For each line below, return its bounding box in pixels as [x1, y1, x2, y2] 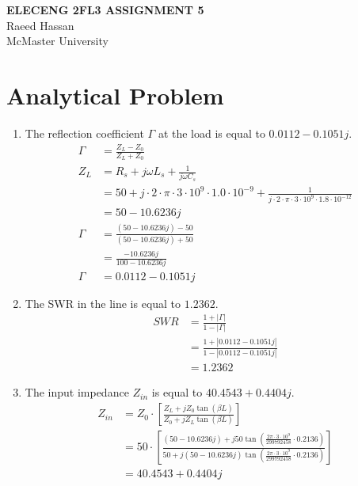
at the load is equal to [158, 124, 265, 141]
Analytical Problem [6, 78, 224, 111]
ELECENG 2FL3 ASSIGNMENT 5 [6, 2, 204, 17]
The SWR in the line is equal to [25, 294, 181, 311]
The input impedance [25, 384, 129, 401]
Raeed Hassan [6, 17, 74, 33]
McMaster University [6, 32, 109, 49]
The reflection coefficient [25, 124, 144, 141]
